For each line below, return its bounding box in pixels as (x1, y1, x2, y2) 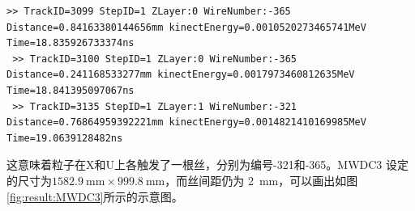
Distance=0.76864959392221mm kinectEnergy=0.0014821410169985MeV (6, 116, 366, 129)
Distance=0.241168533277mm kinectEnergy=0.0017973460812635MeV (6, 69, 355, 81)
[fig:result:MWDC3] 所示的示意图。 (6, 188, 183, 205)
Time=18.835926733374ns (6, 37, 135, 49)
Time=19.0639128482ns (6, 132, 123, 144)
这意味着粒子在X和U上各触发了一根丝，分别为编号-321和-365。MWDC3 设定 (6, 156, 409, 173)
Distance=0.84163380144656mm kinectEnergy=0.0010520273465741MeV (6, 21, 366, 33)
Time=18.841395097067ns (6, 84, 135, 96)
